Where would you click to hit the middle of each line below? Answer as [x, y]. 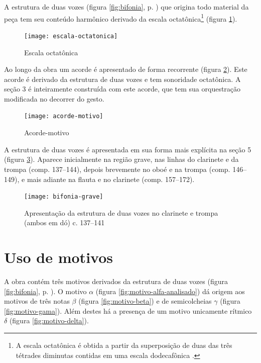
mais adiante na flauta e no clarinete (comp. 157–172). [111, 179]
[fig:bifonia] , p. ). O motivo [45, 291]
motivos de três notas [37, 301]
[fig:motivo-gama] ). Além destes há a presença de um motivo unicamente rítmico [128, 310]
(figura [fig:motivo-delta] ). [49, 321]
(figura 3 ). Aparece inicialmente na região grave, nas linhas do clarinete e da [121, 159]
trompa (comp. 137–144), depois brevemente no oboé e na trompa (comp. [117, 169]
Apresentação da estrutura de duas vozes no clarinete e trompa [121, 212]
